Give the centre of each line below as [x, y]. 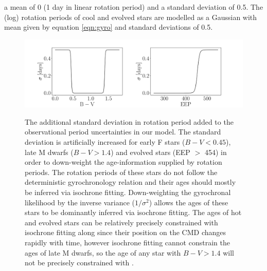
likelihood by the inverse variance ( [80, 202]
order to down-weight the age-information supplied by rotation [123, 162]
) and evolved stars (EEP [150, 152]
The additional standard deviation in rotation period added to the [129, 121]
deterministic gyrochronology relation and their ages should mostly [130, 182]
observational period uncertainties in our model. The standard [123, 132]
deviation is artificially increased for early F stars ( [105, 142]
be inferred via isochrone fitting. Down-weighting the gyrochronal [128, 192]
